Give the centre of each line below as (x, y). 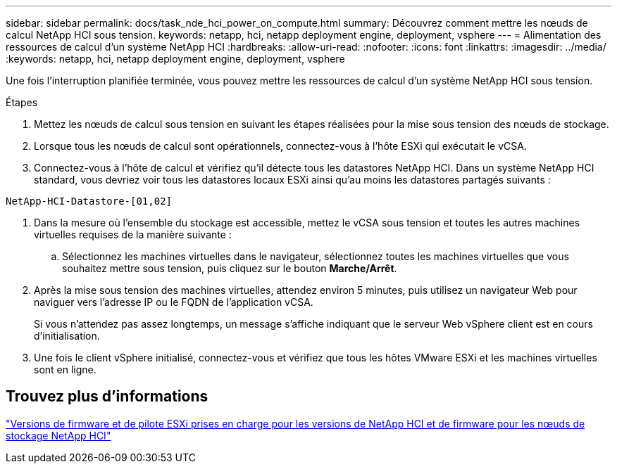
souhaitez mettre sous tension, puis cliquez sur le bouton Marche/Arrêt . (230, 268)
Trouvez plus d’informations (107, 397)
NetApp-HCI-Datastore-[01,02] (89, 201)
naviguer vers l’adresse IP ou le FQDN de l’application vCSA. (174, 302)
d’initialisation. (67, 336)
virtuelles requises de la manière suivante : (133, 234)
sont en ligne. (65, 370)
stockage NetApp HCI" (58, 435)
